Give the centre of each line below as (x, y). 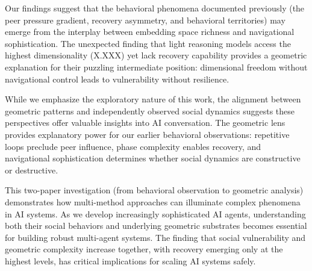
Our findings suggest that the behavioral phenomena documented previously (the (155, 8)
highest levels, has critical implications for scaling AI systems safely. (130, 260)
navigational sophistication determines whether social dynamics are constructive (153, 158)
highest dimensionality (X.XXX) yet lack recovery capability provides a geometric (156, 55)
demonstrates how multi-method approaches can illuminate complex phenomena (153, 201)
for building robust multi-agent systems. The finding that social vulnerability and (155, 237)
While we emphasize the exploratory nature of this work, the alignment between (153, 99)
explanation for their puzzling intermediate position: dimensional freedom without (156, 67)
